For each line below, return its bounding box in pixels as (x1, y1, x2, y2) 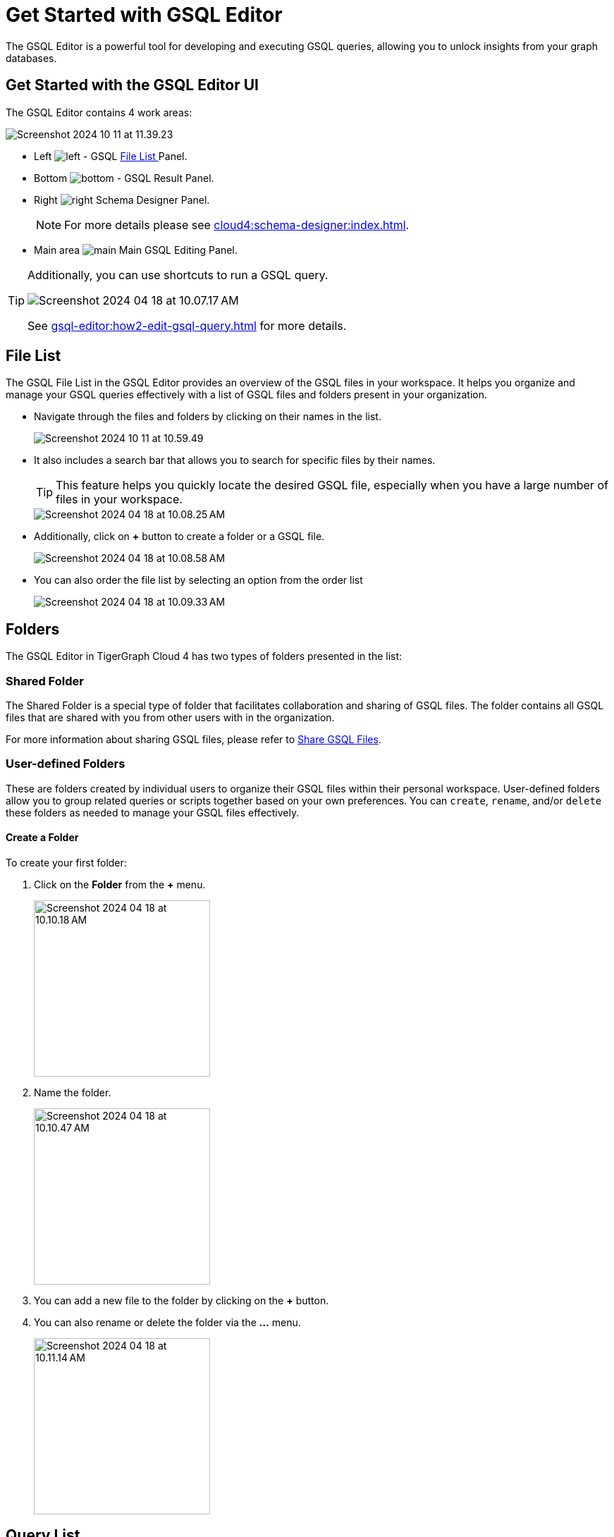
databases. (6, 51, 57, 64)
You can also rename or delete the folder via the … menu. (34, 1316, 301, 1328)
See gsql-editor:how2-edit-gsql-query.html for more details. (27, 318, 347, 333)
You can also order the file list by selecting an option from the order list (34, 574, 363, 587)
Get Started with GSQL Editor (6, 3, 283, 27)
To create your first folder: (6, 857, 127, 869)
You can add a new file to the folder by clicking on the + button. (34, 1294, 329, 1306)
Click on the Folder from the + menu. (34, 878, 206, 890)
